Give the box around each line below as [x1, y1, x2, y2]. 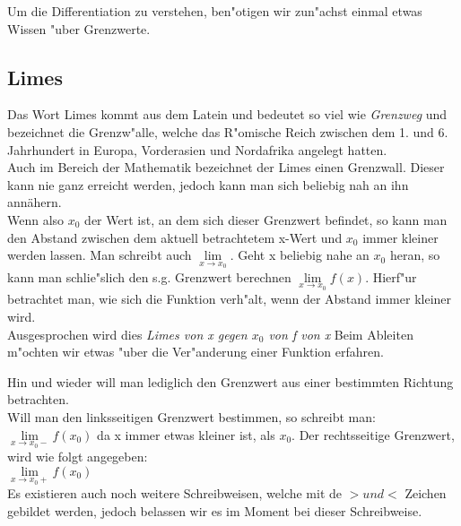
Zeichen [404, 484, 447, 503]
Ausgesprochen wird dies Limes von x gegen [7, 324, 248, 343]
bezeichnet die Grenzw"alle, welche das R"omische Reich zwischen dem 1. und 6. [7, 122, 448, 141]
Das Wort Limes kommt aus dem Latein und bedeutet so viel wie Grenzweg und [7, 105, 448, 124]
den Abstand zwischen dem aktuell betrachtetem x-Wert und [7, 228, 343, 246]
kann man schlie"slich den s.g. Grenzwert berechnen [7, 267, 291, 286]
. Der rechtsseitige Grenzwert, [291, 425, 455, 444]
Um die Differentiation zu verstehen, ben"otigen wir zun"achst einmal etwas [7, 2, 422, 20]
